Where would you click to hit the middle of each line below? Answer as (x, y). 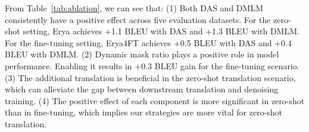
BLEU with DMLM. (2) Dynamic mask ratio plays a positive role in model (142, 54)
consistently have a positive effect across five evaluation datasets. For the (138, 19)
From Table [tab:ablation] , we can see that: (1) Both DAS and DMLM (134, 8)
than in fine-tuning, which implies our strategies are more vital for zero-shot (144, 112)
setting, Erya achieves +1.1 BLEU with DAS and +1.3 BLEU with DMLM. (161, 31)
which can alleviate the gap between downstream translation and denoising (142, 89)
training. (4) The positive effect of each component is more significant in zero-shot (155, 100)
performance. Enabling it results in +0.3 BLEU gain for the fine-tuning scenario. (152, 65)
